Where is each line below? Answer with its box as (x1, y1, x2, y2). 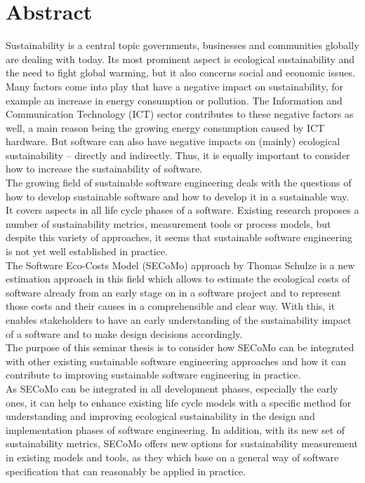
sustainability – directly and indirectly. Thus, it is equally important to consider (6, 147, 350, 162)
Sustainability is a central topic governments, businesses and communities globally (6, 38, 359, 53)
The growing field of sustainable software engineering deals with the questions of (6, 175, 352, 190)
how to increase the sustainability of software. (6, 161, 202, 176)
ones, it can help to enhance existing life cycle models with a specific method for (6, 395, 352, 409)
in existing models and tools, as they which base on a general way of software (6, 449, 339, 464)
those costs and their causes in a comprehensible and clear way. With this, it (6, 299, 336, 313)
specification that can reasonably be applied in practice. (6, 463, 246, 478)
